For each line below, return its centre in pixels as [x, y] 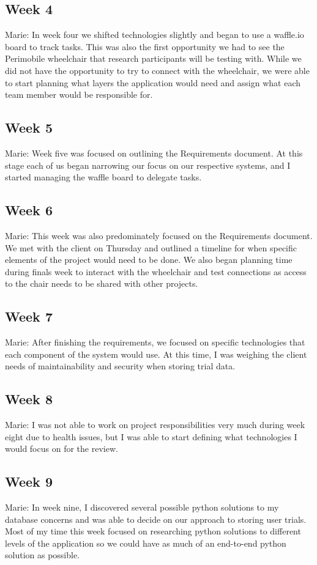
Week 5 [29, 127]
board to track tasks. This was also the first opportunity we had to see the [145, 46]
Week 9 [29, 482]
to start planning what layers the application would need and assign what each [153, 82]
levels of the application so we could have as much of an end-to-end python [146, 543]
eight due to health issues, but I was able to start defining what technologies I [151, 436]
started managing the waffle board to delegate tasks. [103, 177]
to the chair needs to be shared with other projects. [102, 283]
